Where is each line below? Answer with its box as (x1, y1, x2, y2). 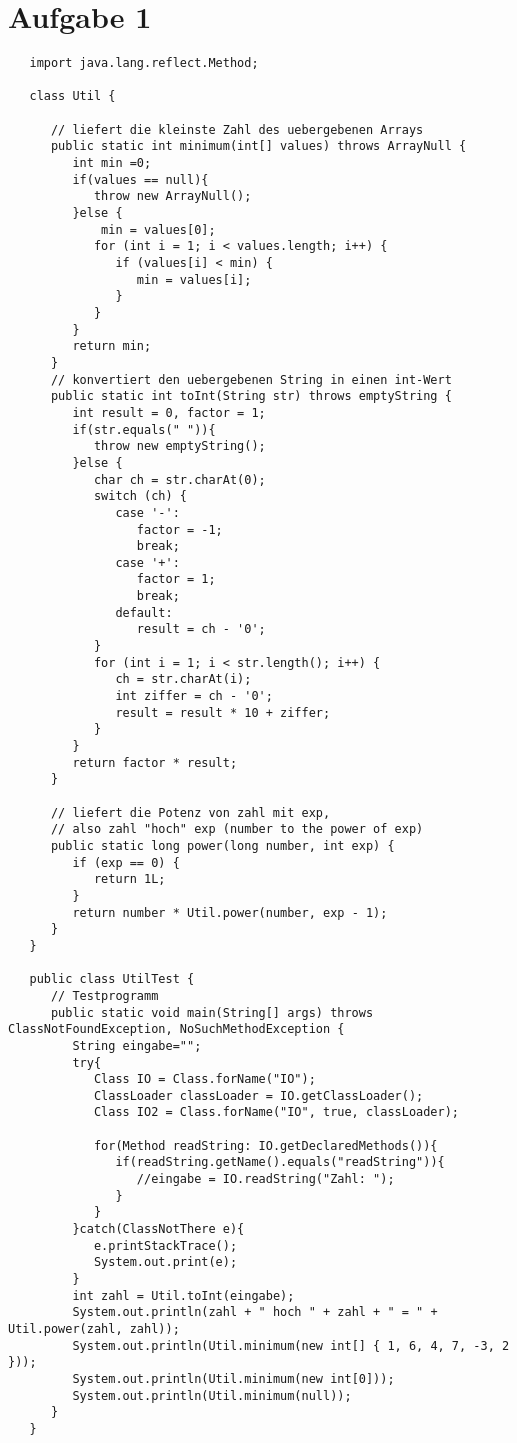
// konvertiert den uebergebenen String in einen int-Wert (50, 372, 452, 387)
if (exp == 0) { (72, 855, 180, 870)
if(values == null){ (72, 172, 209, 187)
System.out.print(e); (93, 1255, 238, 1270)
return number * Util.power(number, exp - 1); (72, 905, 388, 920)
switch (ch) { (93, 489, 187, 504)
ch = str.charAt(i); (115, 672, 252, 687)
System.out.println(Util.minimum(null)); (72, 1388, 352, 1403)
